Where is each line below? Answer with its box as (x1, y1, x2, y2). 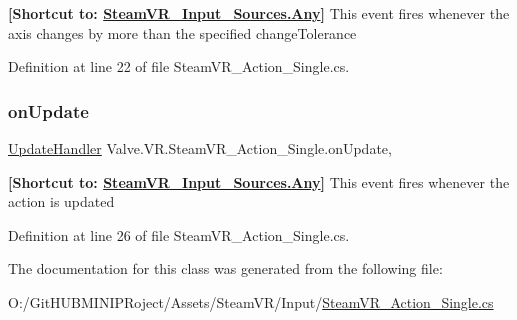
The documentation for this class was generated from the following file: (8, 258, 443, 279)
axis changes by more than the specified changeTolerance (8, 22, 357, 43)
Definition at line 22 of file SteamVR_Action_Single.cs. (8, 56, 350, 77)
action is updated (8, 191, 115, 212)
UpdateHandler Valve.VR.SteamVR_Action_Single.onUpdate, (8, 138, 392, 158)
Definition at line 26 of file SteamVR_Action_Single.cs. (8, 224, 350, 245)
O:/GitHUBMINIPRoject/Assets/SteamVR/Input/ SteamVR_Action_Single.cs (8, 291, 494, 312)
